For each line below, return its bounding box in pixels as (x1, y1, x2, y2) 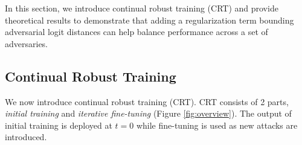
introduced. (5, 130, 47, 143)
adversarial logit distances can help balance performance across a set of (5, 25, 268, 38)
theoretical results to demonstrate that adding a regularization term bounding (5, 13, 294, 26)
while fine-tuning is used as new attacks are (136, 118, 298, 131)
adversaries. (5, 37, 48, 50)
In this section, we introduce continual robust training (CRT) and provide (5, 2, 278, 14)
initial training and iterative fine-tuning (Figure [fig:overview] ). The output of (5, 107, 292, 120)
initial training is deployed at (5, 118, 112, 131)
